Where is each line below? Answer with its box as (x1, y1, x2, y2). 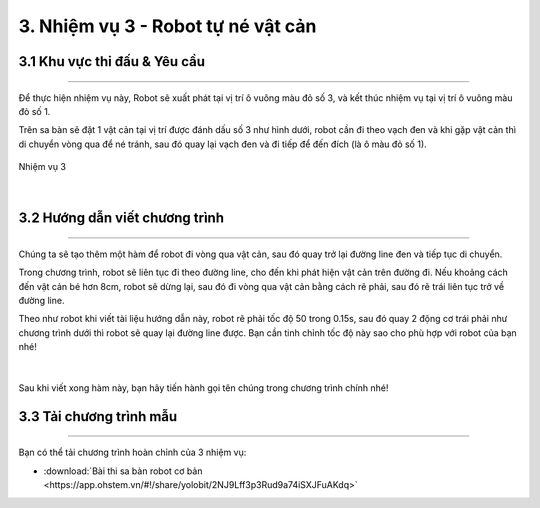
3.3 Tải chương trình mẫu (18, 408, 178, 425)
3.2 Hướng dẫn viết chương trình (18, 210, 225, 227)
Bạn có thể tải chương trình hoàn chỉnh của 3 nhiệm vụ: (18, 446, 247, 459)
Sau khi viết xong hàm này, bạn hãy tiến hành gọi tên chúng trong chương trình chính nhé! (18, 382, 389, 394)
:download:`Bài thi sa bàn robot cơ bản (43, 465, 203, 477)
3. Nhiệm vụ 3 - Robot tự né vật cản (18, 15, 317, 37)
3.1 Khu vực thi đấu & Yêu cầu (18, 53, 205, 70)
